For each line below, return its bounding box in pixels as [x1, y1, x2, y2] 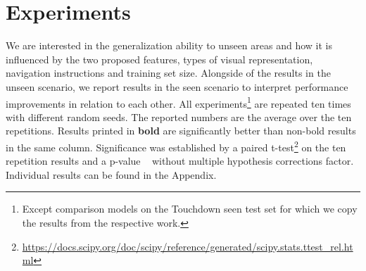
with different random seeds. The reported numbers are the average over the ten [6, 109, 352, 124]
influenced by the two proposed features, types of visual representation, [6, 51, 313, 66]
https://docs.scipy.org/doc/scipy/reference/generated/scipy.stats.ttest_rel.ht [22, 239, 353, 253]
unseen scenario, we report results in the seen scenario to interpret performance [6, 79, 348, 94]
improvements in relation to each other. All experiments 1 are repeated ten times [6, 94, 351, 111]
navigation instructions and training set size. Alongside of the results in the [6, 65, 331, 80]
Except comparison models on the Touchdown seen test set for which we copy [22, 201, 358, 216]
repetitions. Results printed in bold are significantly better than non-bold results [6, 123, 356, 138]
